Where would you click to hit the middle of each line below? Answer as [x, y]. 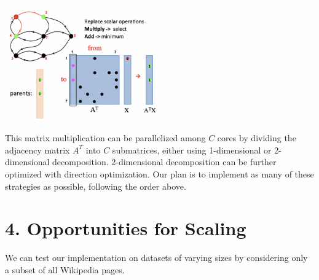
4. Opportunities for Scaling [126, 228]
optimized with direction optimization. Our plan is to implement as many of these [159, 174]
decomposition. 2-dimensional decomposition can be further [164, 162]
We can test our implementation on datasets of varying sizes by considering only [156, 258]
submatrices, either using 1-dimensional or [192, 150]
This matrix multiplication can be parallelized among [105, 138]
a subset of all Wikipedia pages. [65, 269]
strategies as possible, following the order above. [96, 186]
